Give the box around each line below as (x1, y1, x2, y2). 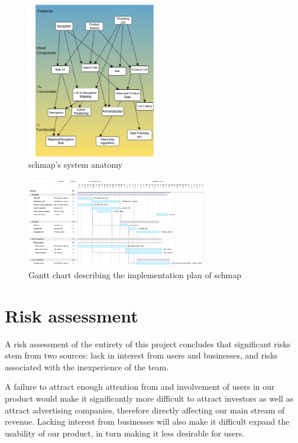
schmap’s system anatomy (28, 158, 122, 171)
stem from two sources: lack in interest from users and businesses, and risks (5, 349, 278, 361)
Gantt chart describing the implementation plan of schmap (28, 268, 242, 281)
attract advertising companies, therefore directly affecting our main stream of (5, 403, 285, 416)
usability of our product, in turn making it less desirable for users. (5, 426, 245, 439)
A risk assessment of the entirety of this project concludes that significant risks (5, 337, 291, 350)
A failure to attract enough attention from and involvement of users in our (5, 380, 275, 393)
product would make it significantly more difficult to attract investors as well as (5, 392, 294, 404)
